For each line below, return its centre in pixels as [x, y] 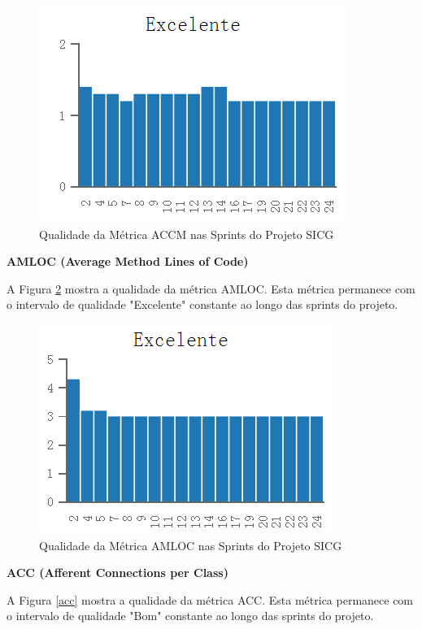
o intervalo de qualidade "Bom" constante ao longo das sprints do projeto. [190, 616]
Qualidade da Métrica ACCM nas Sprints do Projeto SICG [187, 234]
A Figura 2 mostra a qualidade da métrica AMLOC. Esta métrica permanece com [211, 288]
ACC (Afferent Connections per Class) [117, 573]
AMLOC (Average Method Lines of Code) [128, 261]
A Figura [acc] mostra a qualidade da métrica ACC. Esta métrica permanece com [210, 599]
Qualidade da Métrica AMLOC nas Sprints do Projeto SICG [191, 545]
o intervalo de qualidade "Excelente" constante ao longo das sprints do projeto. [202, 304]
